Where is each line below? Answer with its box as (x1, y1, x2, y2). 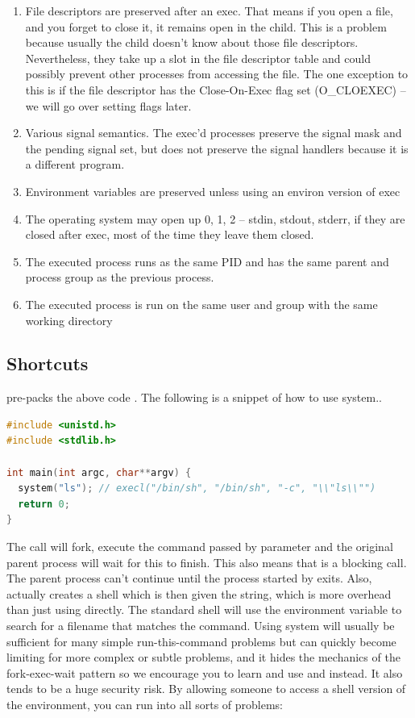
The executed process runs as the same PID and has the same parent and (25, 253, 389, 269)
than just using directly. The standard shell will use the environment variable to (6, 601, 402, 618)
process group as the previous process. (25, 269, 214, 286)
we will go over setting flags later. (25, 97, 192, 114)
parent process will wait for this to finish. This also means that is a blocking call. (6, 553, 407, 570)
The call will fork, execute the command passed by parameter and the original (6, 538, 393, 555)
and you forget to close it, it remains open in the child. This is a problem (25, 18, 387, 35)
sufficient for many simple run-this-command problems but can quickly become (6, 632, 396, 649)
